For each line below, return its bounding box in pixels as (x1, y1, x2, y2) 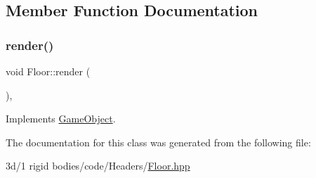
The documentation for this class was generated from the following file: (6, 134, 311, 149)
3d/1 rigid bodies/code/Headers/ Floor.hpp (6, 158, 190, 173)
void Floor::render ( (6, 64, 91, 78)
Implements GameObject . (6, 111, 116, 126)
